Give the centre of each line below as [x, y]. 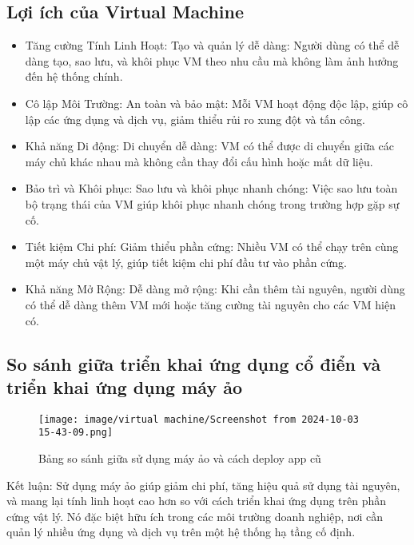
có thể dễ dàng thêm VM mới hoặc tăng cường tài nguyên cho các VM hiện [210, 304]
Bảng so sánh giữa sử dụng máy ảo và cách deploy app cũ [180, 458]
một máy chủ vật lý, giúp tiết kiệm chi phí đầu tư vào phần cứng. [186, 262]
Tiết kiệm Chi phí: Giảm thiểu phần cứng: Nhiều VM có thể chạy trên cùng [212, 247]
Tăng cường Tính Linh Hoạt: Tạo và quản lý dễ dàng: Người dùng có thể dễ [212, 45]
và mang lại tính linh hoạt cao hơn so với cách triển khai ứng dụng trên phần [197, 501]
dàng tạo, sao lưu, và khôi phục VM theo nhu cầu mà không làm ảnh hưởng [212, 60]
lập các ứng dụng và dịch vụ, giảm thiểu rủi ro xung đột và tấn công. [195, 119]
